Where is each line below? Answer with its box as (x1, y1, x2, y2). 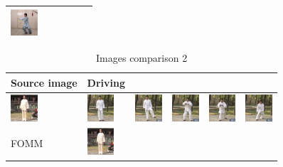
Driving (87, 75, 126, 90)
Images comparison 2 (96, 50, 188, 65)
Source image (11, 75, 78, 90)
